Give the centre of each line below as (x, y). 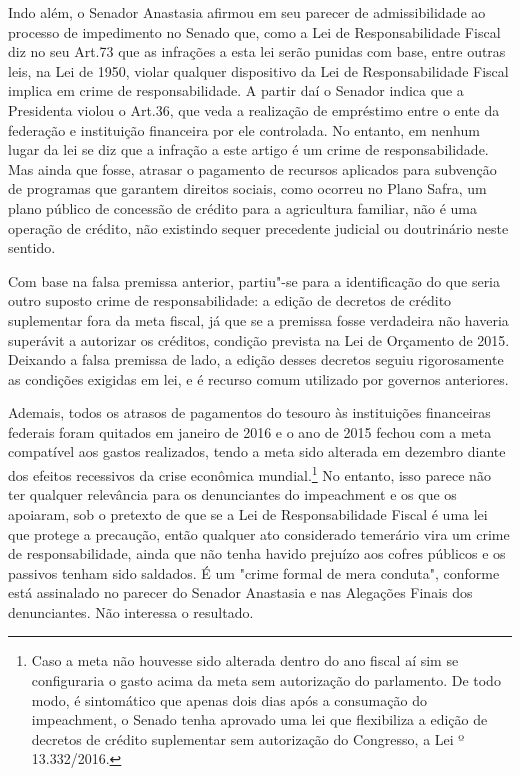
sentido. (32, 247)
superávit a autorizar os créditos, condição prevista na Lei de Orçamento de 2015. (259, 339)
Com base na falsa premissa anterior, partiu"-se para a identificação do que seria (254, 280)
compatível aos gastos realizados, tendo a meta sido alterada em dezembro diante (257, 451)
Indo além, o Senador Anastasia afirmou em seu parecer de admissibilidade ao (247, 12)
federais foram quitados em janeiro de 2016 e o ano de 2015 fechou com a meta (250, 431)
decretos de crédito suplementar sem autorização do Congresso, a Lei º (248, 738)
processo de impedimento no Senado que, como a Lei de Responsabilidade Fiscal (254, 31)
